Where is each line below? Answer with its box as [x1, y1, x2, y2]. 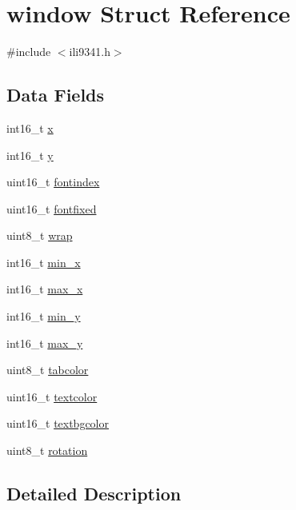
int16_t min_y [6, 308, 81, 325]
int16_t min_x [6, 253, 81, 270]
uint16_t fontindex [6, 173, 100, 190]
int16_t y [6, 146, 54, 163]
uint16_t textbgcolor [6, 415, 110, 432]
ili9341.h [69, 43, 110, 60]
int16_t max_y [6, 334, 83, 351]
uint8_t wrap [6, 227, 73, 244]
